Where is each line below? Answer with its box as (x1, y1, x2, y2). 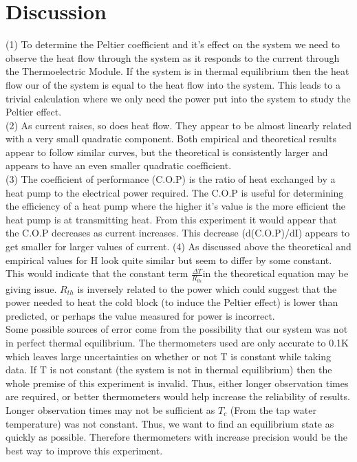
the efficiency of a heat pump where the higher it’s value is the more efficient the (6, 199, 346, 213)
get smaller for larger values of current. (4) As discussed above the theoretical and (6, 239, 351, 254)
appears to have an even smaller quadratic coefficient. (6, 158, 232, 173)
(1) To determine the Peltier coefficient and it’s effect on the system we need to (6, 37, 340, 52)
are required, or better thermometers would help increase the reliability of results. (6, 389, 350, 404)
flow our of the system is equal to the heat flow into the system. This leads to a (6, 77, 341, 91)
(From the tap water (230, 403, 316, 417)
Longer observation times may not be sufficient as (6, 403, 215, 417)
